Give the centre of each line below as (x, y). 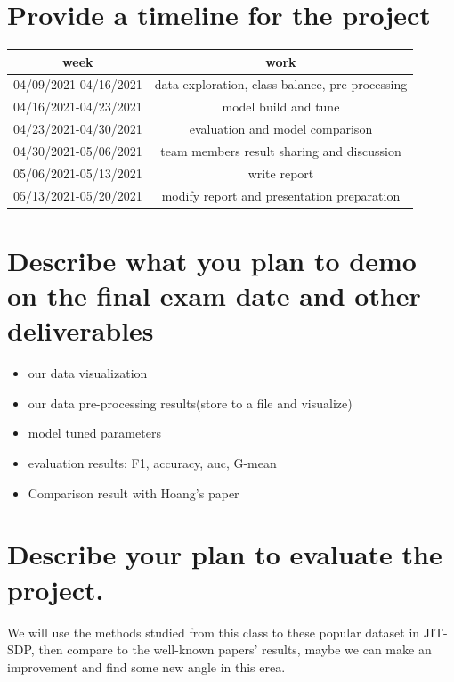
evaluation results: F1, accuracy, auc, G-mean (152, 463)
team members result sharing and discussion (281, 151)
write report (281, 173)
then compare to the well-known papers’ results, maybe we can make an (235, 649)
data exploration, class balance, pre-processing (281, 84)
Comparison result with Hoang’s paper (134, 493)
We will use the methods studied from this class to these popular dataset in (214, 632)
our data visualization (88, 373)
